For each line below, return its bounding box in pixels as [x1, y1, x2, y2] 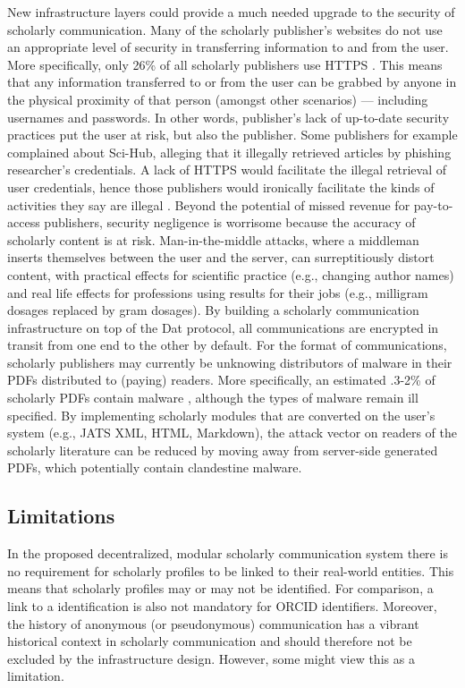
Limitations [7, 502, 115, 530]
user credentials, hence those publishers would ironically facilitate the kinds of [7, 177, 435, 196]
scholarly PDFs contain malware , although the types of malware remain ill [7, 388, 418, 407]
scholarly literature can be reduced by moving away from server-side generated [7, 440, 438, 459]
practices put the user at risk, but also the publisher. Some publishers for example [7, 125, 458, 144]
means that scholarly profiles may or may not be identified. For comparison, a [7, 579, 434, 598]
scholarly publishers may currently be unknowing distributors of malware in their [7, 352, 452, 371]
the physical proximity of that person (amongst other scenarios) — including [7, 89, 428, 108]
